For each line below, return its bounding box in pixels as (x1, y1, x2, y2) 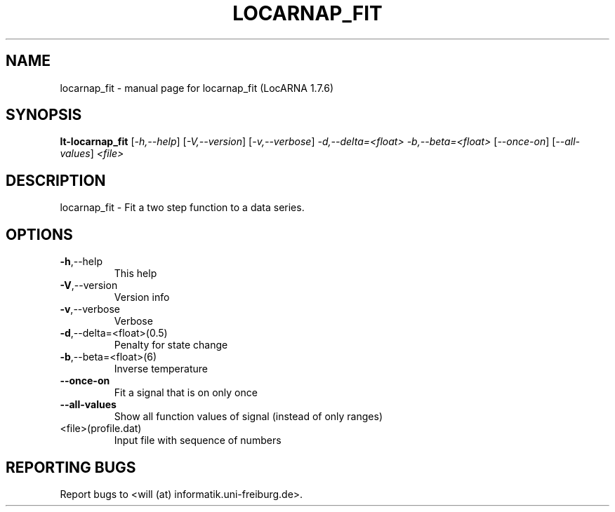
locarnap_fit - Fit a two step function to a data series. (60, 201, 305, 214)
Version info (114, 291, 170, 304)
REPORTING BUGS (6, 458, 136, 476)
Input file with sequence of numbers (114, 434, 282, 447)
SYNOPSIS (6, 106, 82, 124)
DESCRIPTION (6, 171, 106, 189)
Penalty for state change (114, 339, 228, 351)
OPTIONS (6, 225, 73, 243)
